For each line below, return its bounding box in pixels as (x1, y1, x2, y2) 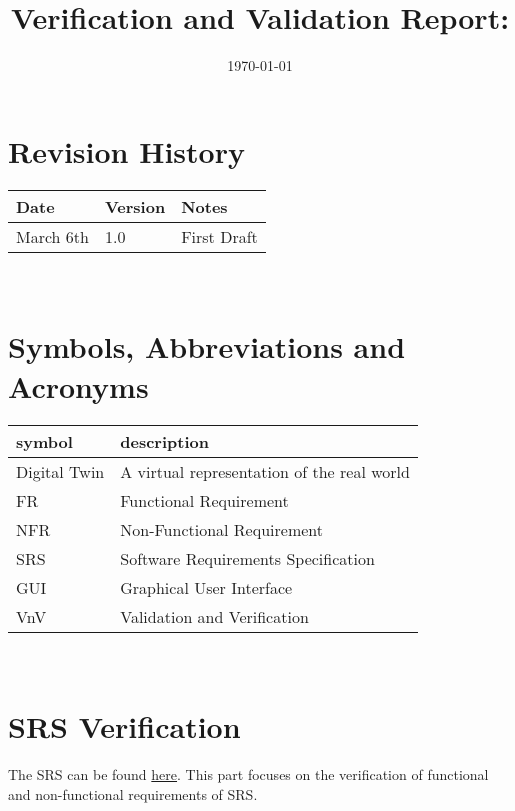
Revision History (8, 130, 245, 171)
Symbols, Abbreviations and (8, 326, 406, 367)
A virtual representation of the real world (120, 459, 410, 483)
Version (104, 194, 166, 218)
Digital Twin (16, 459, 105, 483)
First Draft (181, 224, 258, 248)
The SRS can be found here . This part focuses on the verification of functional (8, 764, 489, 785)
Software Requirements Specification (120, 546, 375, 570)
